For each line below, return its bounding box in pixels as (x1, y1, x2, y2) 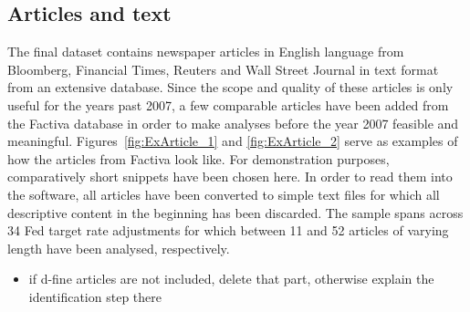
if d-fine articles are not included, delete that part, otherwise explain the (28, 269, 434, 288)
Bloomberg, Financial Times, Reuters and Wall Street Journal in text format (7, 59, 439, 78)
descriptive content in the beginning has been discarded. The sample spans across (7, 203, 464, 222)
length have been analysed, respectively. (7, 238, 230, 257)
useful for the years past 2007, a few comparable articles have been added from (7, 95, 449, 114)
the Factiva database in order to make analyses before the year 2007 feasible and (7, 113, 459, 132)
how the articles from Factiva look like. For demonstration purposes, (7, 149, 390, 168)
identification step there (28, 286, 162, 306)
